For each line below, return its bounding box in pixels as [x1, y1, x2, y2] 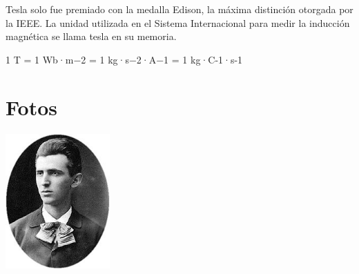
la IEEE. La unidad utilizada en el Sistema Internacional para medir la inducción [6, 15, 350, 30]
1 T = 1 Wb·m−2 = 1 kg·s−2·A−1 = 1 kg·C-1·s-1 [6, 52, 243, 66]
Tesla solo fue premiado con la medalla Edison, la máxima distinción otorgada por [6, 2, 353, 16]
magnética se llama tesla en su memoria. [6, 29, 177, 43]
